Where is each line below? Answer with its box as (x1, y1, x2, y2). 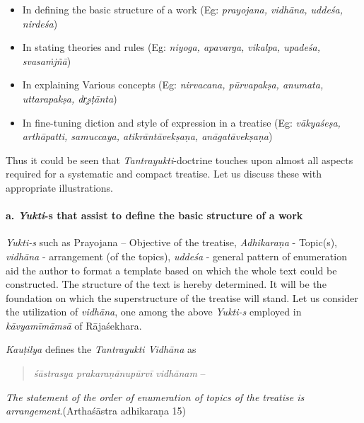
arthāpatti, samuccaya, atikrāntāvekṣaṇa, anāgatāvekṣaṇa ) (22, 129, 273, 144)
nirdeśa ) (22, 16, 58, 30)
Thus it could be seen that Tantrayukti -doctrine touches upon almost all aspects (6, 152, 353, 167)
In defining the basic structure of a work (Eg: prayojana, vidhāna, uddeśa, (22, 2, 344, 16)
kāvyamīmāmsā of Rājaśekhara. (6, 318, 142, 332)
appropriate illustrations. (6, 180, 113, 195)
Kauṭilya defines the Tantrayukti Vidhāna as (6, 342, 196, 357)
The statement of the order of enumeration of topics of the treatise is (6, 389, 305, 404)
